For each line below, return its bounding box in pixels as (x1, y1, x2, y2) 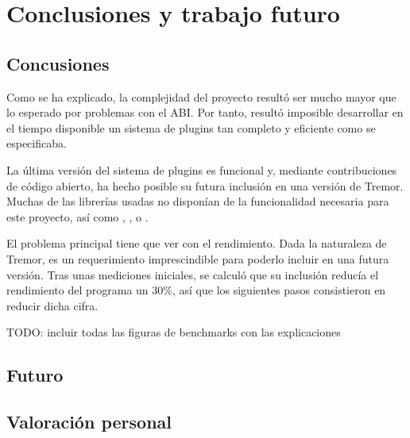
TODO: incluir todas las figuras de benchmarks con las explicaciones (6, 324, 341, 340)
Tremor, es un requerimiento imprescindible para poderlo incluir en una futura (6, 250, 389, 267)
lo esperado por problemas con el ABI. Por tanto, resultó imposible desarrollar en (6, 104, 404, 121)
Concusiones (6, 51, 110, 75)
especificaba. (6, 135, 67, 152)
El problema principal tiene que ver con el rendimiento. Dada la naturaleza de (6, 235, 387, 252)
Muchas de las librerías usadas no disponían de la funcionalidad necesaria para (6, 193, 389, 209)
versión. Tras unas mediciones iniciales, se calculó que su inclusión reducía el (6, 266, 379, 282)
